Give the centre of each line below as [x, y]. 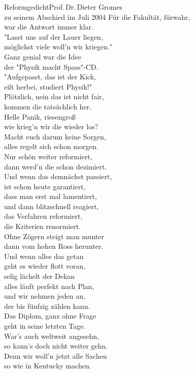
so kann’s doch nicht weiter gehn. [56, 346]
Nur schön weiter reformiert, [48, 156]
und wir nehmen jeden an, [45, 296]
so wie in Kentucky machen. [48, 366]
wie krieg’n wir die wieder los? [51, 126]
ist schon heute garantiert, [45, 186]
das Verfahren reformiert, [43, 216]
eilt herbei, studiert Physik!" [48, 86]
